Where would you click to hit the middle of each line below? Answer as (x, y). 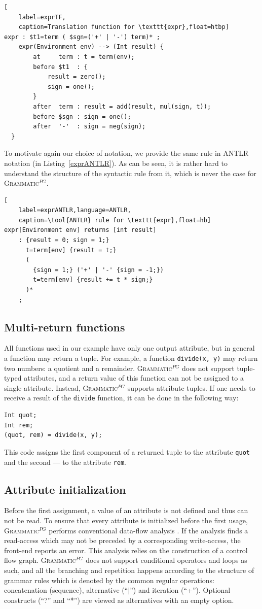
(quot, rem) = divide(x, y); (53, 435)
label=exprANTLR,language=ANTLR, (75, 210)
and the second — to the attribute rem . (65, 462)
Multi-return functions (65, 327)
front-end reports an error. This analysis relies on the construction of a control (126, 550)
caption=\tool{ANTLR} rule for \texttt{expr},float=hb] (115, 220)
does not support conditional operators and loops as (166, 560)
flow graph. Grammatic (40, 560)
